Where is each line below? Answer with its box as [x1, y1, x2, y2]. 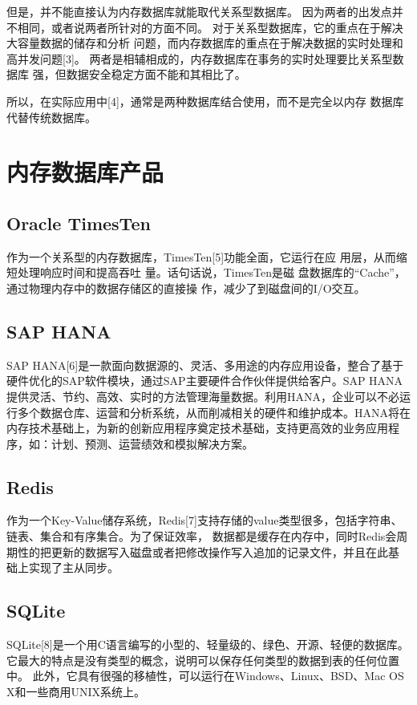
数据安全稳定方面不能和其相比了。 [66, 66, 246, 83]
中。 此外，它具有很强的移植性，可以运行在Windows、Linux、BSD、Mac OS [6, 667, 404, 684]
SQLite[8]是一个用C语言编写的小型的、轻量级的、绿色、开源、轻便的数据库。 [6, 636, 409, 653]
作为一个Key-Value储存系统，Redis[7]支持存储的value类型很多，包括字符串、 [6, 512, 403, 529]
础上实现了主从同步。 [6, 559, 119, 576]
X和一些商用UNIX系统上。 [6, 683, 146, 699]
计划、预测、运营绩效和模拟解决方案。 [51, 435, 253, 452]
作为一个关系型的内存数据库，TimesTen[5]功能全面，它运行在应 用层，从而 [6, 248, 396, 265]
